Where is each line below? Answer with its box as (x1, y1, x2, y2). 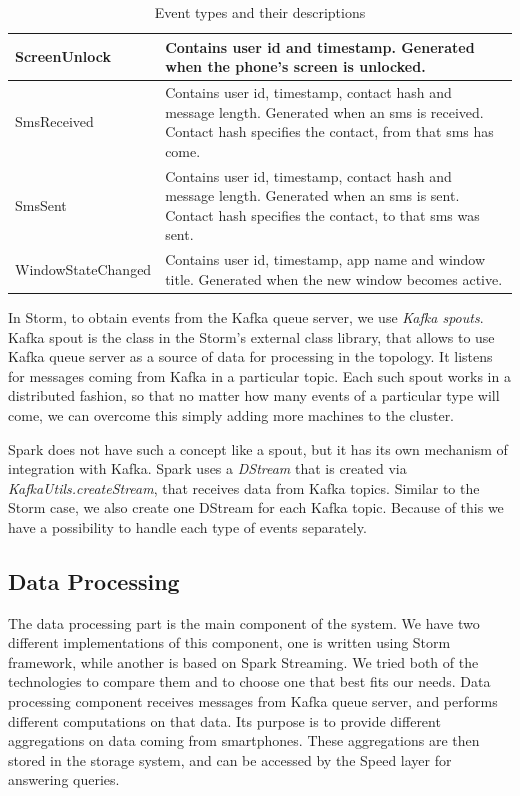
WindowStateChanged (15, 259, 152, 280)
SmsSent (15, 195, 67, 216)
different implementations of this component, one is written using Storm (8, 632, 451, 653)
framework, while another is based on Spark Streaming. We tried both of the (8, 651, 479, 672)
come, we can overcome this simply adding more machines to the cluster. (8, 404, 455, 425)
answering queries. (8, 769, 120, 790)
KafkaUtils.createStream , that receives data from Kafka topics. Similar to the (8, 477, 480, 498)
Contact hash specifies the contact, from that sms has (165, 121, 494, 142)
